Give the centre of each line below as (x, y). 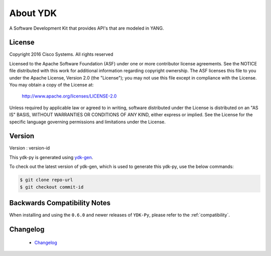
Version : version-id (30, 148)
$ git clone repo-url (46, 180)
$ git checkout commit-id (52, 187)
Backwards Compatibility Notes (60, 203)
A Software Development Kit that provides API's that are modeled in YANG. (87, 28)
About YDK (33, 13)
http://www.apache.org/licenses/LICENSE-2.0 (69, 96)
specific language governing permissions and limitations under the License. (87, 122)
